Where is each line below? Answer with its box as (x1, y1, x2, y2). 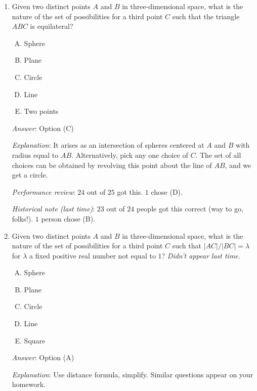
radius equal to (12, 149, 59, 160)
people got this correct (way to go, (136, 203, 243, 214)
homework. (12, 379, 46, 389)
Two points (24, 106, 59, 116)
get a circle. (12, 169, 48, 180)
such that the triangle (172, 11, 240, 21)
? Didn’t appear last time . (161, 250, 240, 260)
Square (24, 335, 46, 345)
